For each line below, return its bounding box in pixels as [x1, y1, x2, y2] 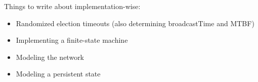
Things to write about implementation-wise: [4, 1, 141, 11]
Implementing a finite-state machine [16, 35, 128, 45]
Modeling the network [16, 51, 84, 62]
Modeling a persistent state [16, 68, 101, 79]
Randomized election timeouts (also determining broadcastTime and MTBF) [16, 18, 254, 28]
